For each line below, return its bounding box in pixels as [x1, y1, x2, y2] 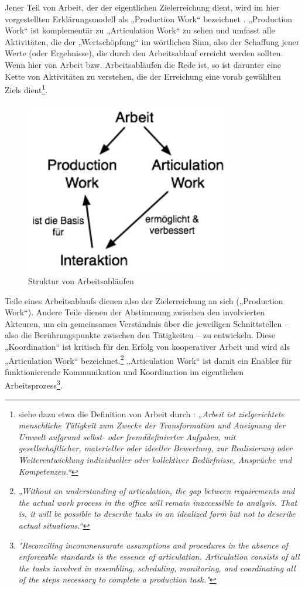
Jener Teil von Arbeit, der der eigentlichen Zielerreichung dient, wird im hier [5, 1, 280, 13]
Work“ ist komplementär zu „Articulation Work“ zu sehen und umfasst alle [5, 24, 275, 36]
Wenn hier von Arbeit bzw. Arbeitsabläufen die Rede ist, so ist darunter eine [5, 58, 282, 70]
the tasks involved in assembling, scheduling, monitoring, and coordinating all [18, 561, 296, 574]
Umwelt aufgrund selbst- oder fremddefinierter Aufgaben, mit [18, 430, 236, 442]
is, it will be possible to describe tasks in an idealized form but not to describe [18, 508, 296, 520]
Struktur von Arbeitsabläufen [28, 275, 134, 287]
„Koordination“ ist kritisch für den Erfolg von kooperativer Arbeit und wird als [5, 340, 290, 352]
